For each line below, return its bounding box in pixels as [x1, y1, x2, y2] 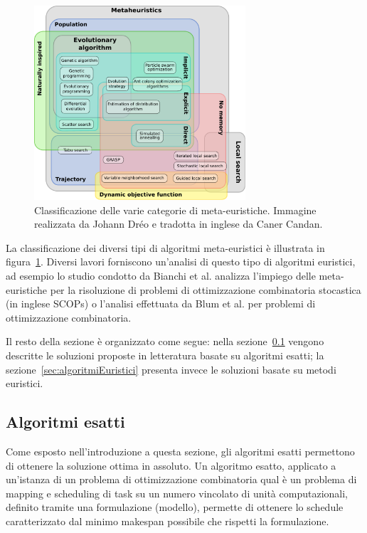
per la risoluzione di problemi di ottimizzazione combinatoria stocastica [50, 282, 361, 297]
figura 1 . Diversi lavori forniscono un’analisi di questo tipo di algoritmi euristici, [6, 254, 356, 269]
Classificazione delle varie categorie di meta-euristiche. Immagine [34, 202, 317, 217]
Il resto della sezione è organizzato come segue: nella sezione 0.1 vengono [6, 334, 324, 349]
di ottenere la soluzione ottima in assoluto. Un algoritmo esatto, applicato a [6, 458, 336, 473]
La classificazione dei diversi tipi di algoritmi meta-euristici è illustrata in [6, 240, 325, 255]
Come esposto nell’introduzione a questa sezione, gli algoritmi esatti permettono [6, 443, 355, 458]
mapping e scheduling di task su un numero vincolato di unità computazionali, [6, 485, 348, 500]
